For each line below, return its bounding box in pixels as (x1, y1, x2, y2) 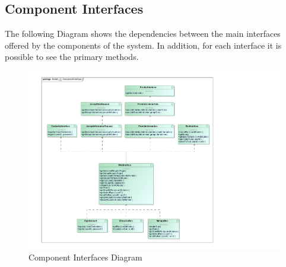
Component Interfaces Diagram (28, 251, 142, 263)
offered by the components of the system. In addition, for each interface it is (5, 39, 282, 51)
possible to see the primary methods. (5, 50, 139, 63)
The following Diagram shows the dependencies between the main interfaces (5, 27, 281, 40)
